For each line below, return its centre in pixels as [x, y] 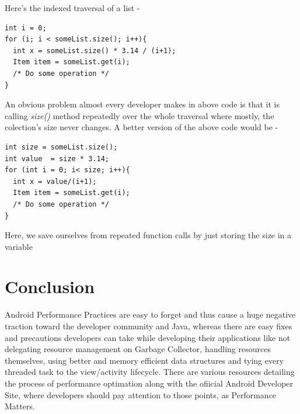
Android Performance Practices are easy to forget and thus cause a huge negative [150, 314]
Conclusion [50, 286]
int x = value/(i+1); [55, 181]
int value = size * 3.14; [57, 159]
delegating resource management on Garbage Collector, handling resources [138, 349]
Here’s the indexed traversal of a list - [72, 8]
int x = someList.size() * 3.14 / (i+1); [95, 51]
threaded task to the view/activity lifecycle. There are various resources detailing [150, 372]
